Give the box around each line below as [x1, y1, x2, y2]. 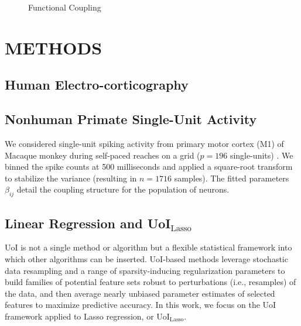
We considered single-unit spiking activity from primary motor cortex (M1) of [5, 137, 284, 149]
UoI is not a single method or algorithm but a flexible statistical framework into [5, 241, 292, 253]
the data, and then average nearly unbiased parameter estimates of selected [5, 287, 275, 299]
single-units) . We [230, 149, 293, 161]
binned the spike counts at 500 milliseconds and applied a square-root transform [5, 160, 293, 173]
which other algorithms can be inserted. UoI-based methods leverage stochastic [5, 252, 288, 265]
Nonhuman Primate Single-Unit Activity [5, 110, 257, 128]
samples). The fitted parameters [174, 171, 289, 184]
